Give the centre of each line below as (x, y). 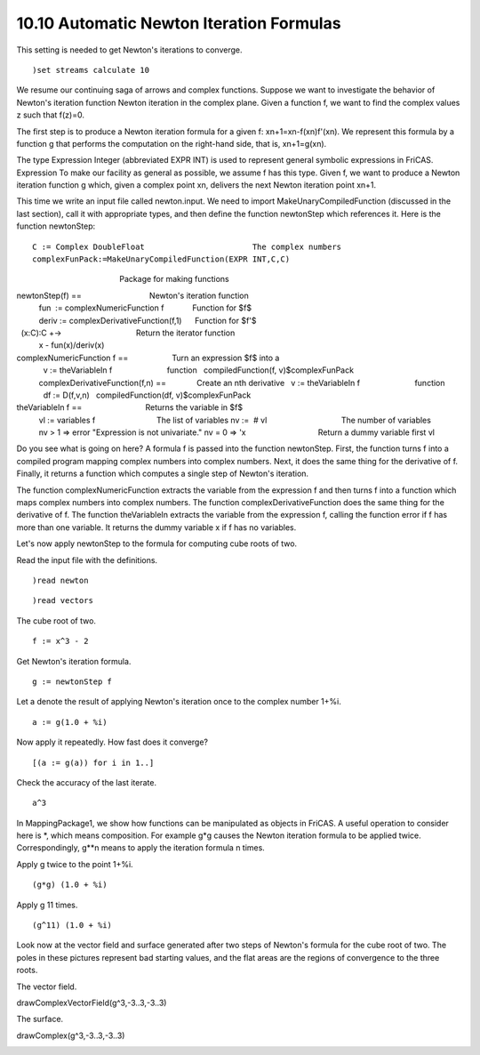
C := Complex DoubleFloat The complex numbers (187, 246)
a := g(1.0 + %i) (70, 722)
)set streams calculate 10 (91, 70)
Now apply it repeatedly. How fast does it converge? (112, 742)
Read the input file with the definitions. (87, 560)
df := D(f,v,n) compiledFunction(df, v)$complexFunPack (147, 395)
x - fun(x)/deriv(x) (72, 345)
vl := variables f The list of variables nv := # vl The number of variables (235, 420)
